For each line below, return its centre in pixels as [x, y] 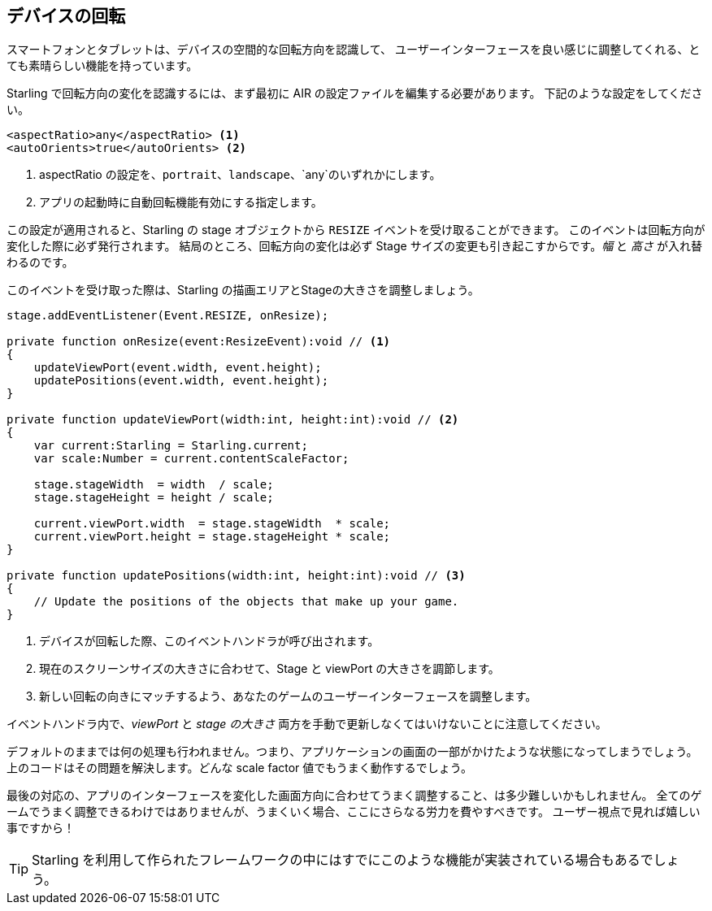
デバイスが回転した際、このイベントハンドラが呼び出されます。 [209, 641]
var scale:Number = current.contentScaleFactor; [191, 459]
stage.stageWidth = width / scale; [154, 485]
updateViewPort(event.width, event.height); [178, 368]
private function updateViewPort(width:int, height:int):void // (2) [233, 420]
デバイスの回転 [66, 16]
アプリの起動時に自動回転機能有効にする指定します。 [181, 202]
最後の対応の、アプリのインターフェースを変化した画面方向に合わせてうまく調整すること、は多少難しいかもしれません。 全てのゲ [354, 796]
